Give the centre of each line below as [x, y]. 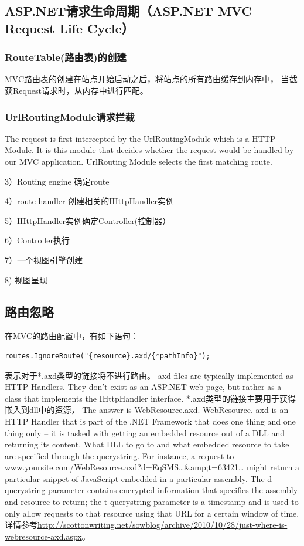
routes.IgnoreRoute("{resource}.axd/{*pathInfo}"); [107, 356]
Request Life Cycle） [69, 28]
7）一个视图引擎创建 [44, 260]
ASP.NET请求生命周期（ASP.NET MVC [128, 11]
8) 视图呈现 [26, 279]
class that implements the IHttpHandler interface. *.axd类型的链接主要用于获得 [150, 398]
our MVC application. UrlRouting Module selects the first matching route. [139, 161]
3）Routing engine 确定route [57, 181]
